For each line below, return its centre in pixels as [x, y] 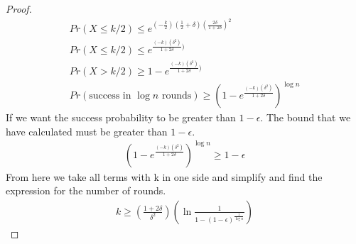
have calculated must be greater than [87, 131]
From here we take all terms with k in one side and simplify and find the [164, 176]
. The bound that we [306, 117]
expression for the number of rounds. [86, 190]
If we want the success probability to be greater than [121, 117]
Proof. [19, 9]
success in [110, 96]
